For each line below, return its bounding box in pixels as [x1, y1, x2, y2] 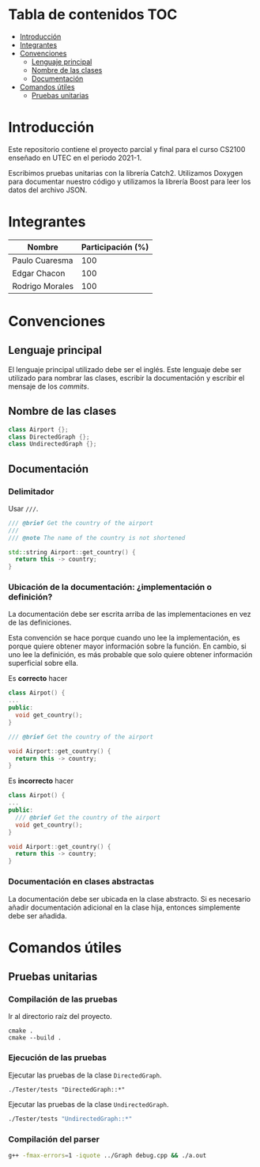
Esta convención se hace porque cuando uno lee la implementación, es [8, 633, 241, 643]
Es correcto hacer [8, 674, 68, 683]
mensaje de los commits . [8, 382, 89, 391]
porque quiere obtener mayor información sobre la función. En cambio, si [8, 641, 247, 651]
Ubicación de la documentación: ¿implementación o [8, 582, 212, 593]
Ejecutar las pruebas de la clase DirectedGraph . [8, 1070, 162, 1080]
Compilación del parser [8, 1134, 100, 1145]
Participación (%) [81, 241, 149, 253]
